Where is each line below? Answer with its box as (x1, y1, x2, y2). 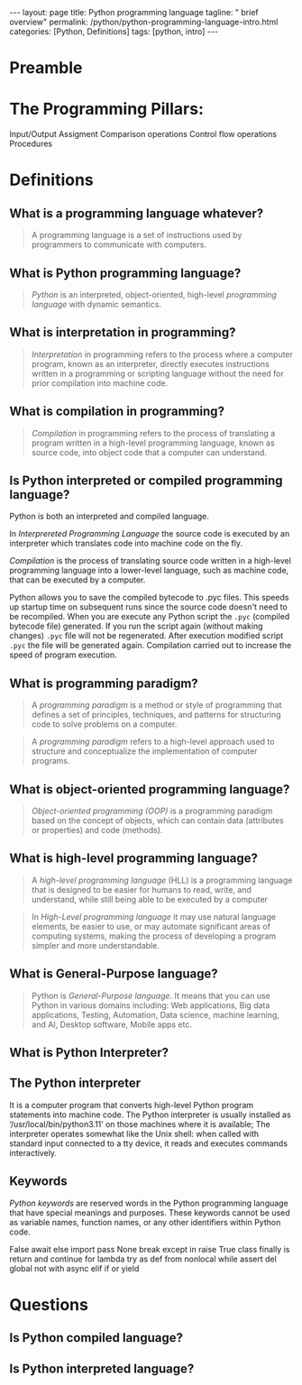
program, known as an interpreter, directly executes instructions (31, 358, 270, 369)
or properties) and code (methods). (31, 825, 163, 835)
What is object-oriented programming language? (9, 782, 290, 797)
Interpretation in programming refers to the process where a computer (31, 349, 293, 360)
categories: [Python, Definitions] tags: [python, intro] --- (9, 26, 219, 37)
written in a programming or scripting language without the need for (31, 368, 284, 379)
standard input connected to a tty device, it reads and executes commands (9, 1138, 288, 1149)
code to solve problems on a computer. (31, 719, 178, 729)
